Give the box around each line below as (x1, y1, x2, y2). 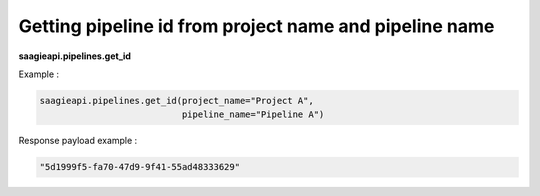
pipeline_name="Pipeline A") (181, 109, 325, 120)
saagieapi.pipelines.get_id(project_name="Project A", (39, 95, 314, 106)
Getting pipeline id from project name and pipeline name (18, 15, 495, 37)
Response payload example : (18, 135, 138, 147)
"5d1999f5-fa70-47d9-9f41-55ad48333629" (39, 161, 240, 173)
